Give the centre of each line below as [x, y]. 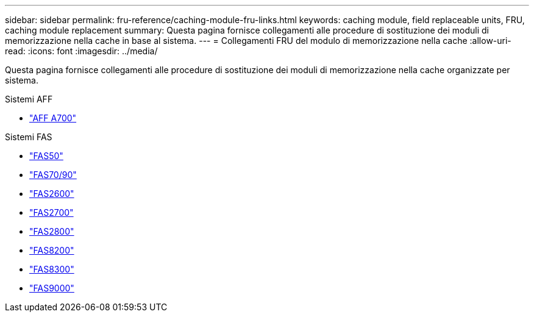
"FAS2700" [52, 212]
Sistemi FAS [29, 137]
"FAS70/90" [53, 175]
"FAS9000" [52, 288]
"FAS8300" [52, 269]
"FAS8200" [52, 250]
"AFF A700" [53, 118]
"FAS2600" [52, 194]
